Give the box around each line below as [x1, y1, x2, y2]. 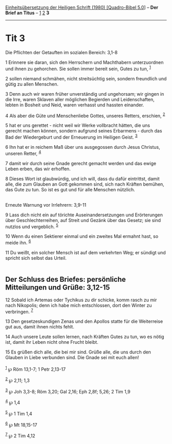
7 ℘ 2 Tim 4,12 [5, 432, 35, 439]
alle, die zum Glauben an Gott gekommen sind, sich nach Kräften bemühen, [5, 181, 165, 187]
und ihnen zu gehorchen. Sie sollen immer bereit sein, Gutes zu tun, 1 [5, 64, 151, 72]
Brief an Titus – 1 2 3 [5, 10, 50, 16]
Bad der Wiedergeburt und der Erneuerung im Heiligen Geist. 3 [5, 133, 138, 140]
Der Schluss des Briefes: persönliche [5, 275, 126, 284]
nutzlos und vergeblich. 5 [5, 223, 59, 230]
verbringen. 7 [5, 307, 33, 315]
